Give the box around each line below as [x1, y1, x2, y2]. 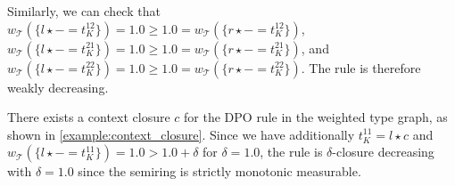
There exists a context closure [7, 108, 170, 126]
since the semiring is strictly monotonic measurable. [78, 162, 361, 181]
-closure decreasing [332, 142, 434, 161]
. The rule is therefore [301, 58, 421, 77]
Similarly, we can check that [7, 2, 161, 20]
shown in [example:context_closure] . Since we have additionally [7, 125, 355, 143]
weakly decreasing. [7, 77, 109, 96]
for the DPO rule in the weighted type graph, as [184, 108, 448, 126]
